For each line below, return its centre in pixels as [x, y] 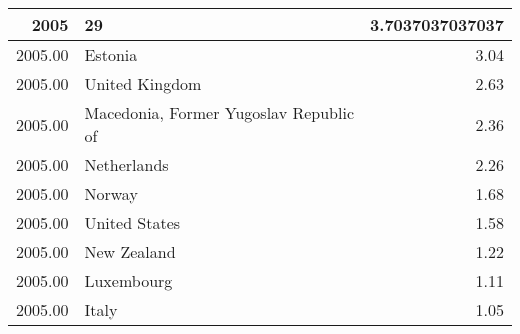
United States [132, 222]
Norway [111, 193]
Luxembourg [128, 280]
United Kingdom [143, 83]
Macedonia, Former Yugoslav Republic [219, 112]
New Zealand [130, 251]
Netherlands [126, 164]
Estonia [111, 54]
